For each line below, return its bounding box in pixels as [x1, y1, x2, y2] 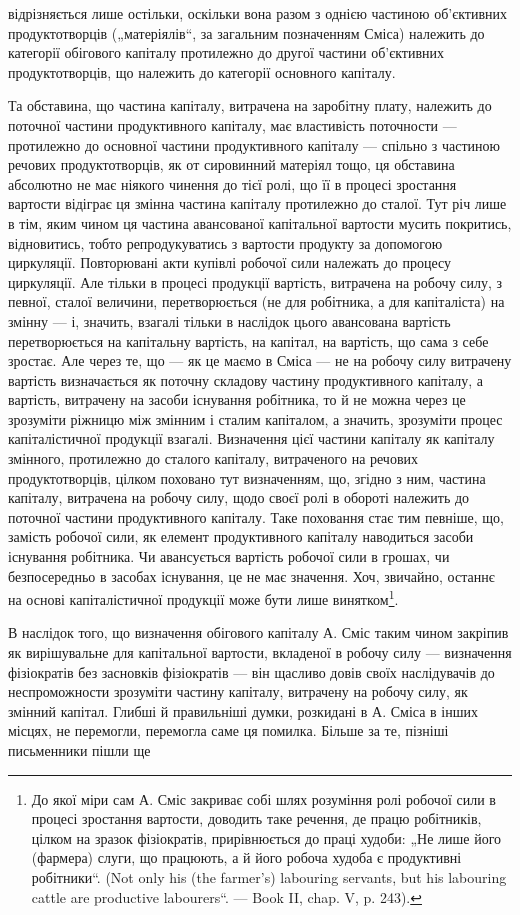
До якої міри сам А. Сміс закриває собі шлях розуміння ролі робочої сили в [31, 788, 496, 809]
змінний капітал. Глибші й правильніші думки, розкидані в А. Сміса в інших [8, 700, 478, 721]
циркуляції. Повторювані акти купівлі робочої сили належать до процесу [8, 252, 452, 273]
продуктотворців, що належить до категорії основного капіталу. [8, 61, 396, 82]
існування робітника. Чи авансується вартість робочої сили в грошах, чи [8, 546, 450, 567]
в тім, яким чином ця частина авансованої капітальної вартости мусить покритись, [8, 212, 512, 233]
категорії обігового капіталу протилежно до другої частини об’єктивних [8, 42, 445, 63]
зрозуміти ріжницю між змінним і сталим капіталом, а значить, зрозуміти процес [8, 408, 503, 429]
